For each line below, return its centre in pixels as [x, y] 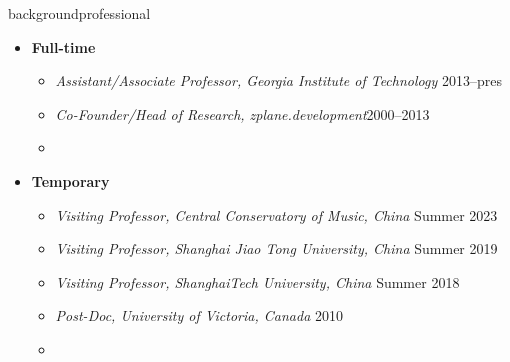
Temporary [70, 180]
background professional [79, 13]
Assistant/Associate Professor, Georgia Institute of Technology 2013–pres [278, 80]
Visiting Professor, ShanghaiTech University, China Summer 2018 [257, 281]
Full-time [63, 46]
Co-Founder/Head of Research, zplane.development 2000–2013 [242, 113]
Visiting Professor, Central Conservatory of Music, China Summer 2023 [276, 214]
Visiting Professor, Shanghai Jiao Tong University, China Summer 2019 [276, 248]
